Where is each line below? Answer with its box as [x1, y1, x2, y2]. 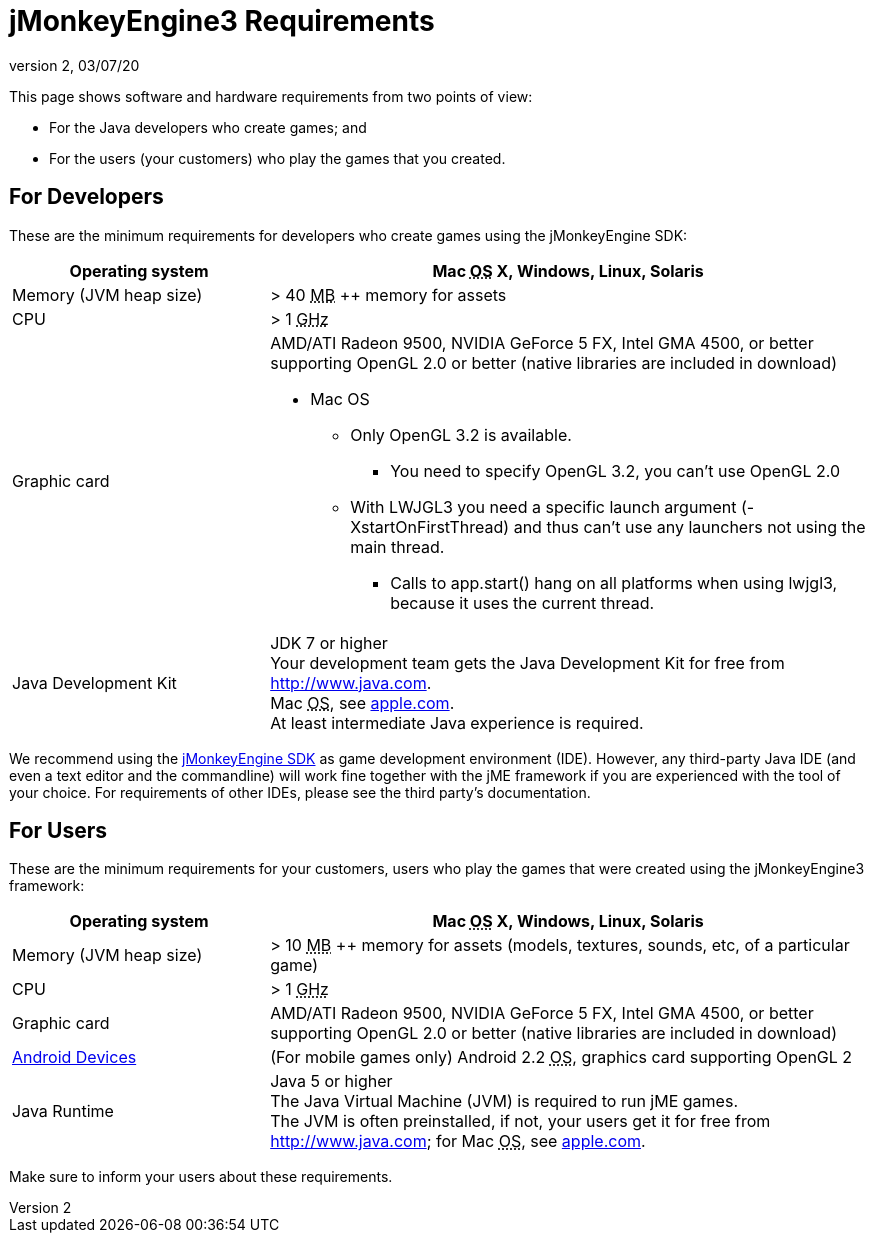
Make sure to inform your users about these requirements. [9, 1168, 393, 1186]
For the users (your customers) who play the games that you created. [49, 149, 506, 167]
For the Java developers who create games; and [49, 118, 367, 136]
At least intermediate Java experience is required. [270, 712, 644, 733]
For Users [9, 818, 108, 844]
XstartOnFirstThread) [350, 516, 510, 537]
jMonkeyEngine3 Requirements [9, 4, 435, 38]
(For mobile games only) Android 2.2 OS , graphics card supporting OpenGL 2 [270, 1047, 853, 1068]
